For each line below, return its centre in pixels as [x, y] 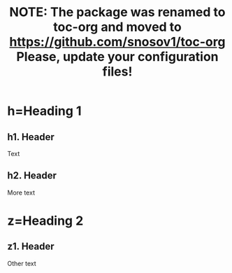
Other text [22, 263]
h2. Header [32, 176]
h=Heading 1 [44, 111]
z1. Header [31, 247]
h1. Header [31, 137]
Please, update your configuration [117, 57]
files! [117, 72]
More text [21, 192]
